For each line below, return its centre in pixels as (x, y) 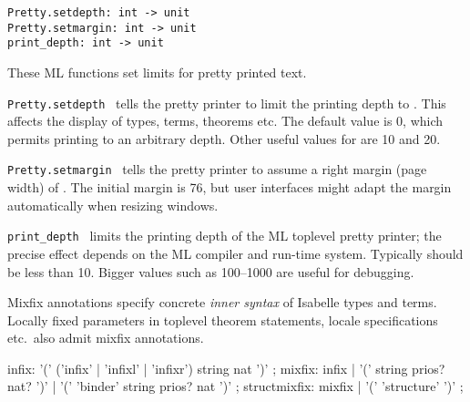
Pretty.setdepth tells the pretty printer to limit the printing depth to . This (227, 103)
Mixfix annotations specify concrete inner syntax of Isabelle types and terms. (222, 302)
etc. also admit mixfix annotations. (106, 338)
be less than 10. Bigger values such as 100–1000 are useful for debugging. (211, 271)
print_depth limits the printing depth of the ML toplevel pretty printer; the (225, 236)
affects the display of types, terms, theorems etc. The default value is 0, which (225, 121)
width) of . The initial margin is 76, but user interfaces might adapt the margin (230, 187)
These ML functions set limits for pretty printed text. (157, 72)
